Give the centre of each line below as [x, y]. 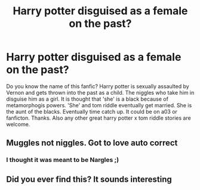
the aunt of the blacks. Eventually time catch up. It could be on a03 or [92, 111]
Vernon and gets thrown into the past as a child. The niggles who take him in [100, 92]
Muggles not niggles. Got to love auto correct [92, 143]
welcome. [18, 124]
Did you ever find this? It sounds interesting [89, 179]
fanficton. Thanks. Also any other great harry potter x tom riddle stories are [99, 118]
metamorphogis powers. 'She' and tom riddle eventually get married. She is [99, 105]
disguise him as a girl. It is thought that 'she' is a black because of [87, 99]
